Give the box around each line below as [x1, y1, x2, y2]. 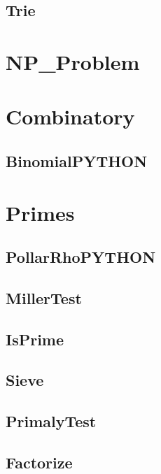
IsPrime [6, 328, 64, 350]
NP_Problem [6, 47, 140, 76]
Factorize [6, 451, 73, 473]
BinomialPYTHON [6, 150, 148, 171]
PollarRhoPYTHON [6, 246, 156, 268]
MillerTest [6, 287, 82, 308]
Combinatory [6, 102, 135, 131]
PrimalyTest [6, 410, 97, 432]
